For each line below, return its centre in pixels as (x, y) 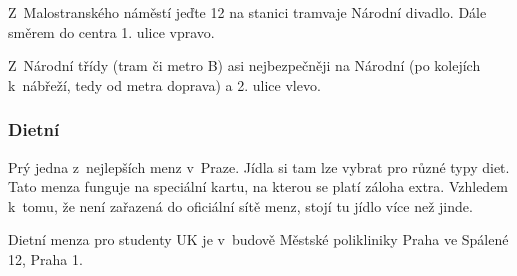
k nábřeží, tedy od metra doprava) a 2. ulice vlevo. (164, 84)
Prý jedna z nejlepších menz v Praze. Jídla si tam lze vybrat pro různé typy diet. (259, 166)
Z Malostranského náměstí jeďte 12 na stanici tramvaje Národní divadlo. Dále (247, 12)
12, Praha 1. (45, 258)
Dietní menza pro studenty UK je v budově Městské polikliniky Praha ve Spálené (258, 239)
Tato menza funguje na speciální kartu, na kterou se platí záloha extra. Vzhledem (258, 186)
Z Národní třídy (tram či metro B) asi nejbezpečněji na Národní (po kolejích (244, 65)
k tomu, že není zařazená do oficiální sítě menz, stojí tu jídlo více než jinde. (240, 205)
